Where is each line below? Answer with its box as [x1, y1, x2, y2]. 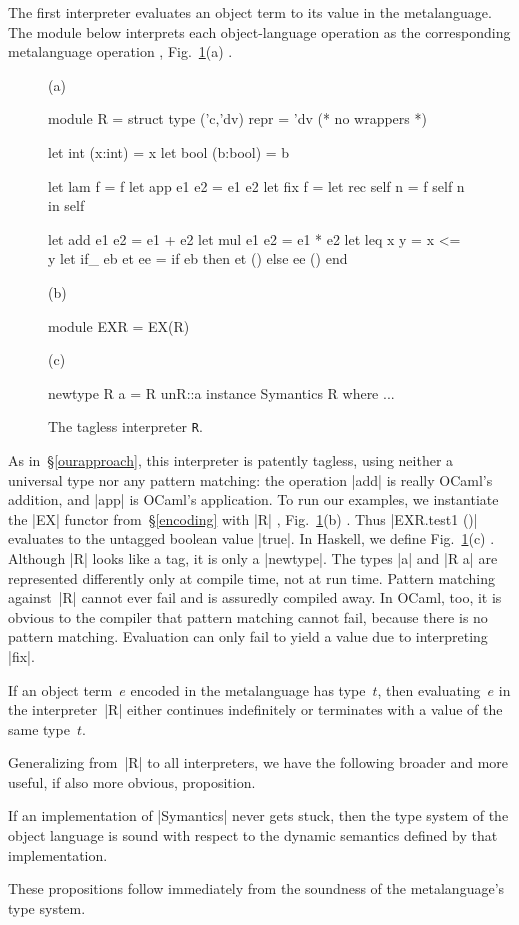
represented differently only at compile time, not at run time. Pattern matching [8, 567, 495, 588]
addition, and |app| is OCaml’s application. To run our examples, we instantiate [8, 489, 499, 510]
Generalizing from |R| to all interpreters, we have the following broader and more [8, 752, 509, 773]
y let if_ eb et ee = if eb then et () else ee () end [48, 248, 348, 269]
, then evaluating [377, 679, 481, 700]
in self [48, 195, 85, 216]
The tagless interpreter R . [48, 416, 203, 437]
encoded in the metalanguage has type [130, 679, 366, 700]
